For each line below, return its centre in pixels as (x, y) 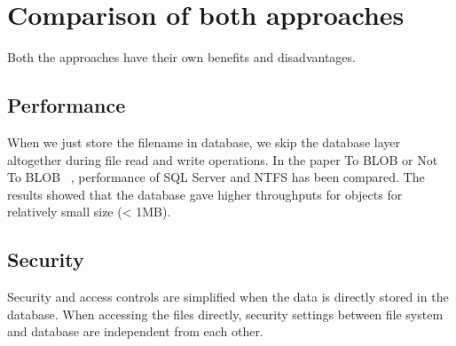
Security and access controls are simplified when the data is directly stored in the (228, 297)
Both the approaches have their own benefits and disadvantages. (181, 57)
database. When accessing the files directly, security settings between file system (225, 314)
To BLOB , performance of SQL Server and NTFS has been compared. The (216, 177)
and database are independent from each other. (135, 331)
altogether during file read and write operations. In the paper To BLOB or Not (223, 159)
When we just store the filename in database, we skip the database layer (204, 142)
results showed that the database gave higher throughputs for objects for (205, 194)
